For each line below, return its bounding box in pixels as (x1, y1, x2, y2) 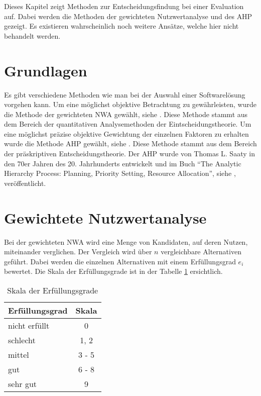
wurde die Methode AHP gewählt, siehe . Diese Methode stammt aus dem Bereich (4, 138, 257, 149)
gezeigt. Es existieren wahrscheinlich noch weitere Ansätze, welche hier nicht (4, 21, 239, 31)
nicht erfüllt (8, 319, 50, 331)
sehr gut (8, 377, 37, 389)
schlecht (8, 334, 36, 346)
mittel (8, 348, 29, 360)
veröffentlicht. (4, 177, 46, 188)
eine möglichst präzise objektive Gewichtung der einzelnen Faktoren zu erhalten (4, 128, 249, 139)
